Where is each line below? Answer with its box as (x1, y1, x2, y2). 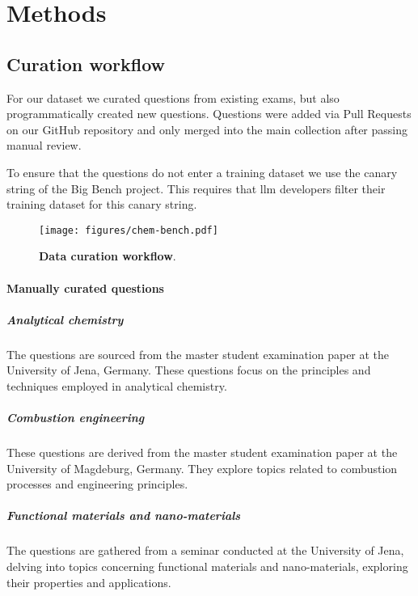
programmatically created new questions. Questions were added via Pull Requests (6, 105, 412, 122)
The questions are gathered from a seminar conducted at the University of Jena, (6, 542, 404, 559)
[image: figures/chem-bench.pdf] (39, 224, 218, 236)
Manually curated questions (6, 279, 164, 296)
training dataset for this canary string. (6, 196, 197, 213)
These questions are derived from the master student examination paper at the (6, 444, 398, 461)
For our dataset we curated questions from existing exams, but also (6, 89, 340, 106)
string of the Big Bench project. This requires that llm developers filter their (6, 180, 386, 197)
